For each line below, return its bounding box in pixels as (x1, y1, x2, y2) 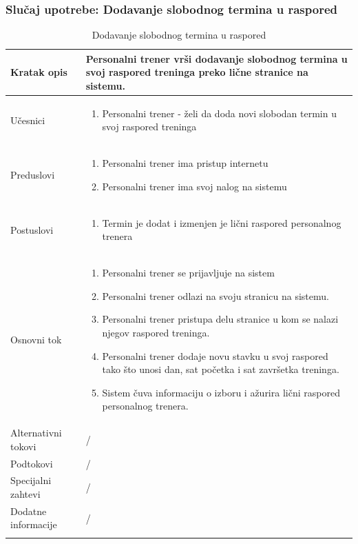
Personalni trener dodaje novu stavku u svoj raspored (102, 348, 328, 363)
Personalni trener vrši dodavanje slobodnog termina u (85, 51, 348, 66)
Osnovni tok (10, 332, 62, 346)
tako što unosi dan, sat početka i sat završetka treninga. (102, 362, 339, 376)
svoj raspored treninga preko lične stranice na (85, 65, 308, 79)
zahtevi (10, 487, 41, 501)
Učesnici (10, 112, 45, 127)
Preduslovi (10, 168, 55, 182)
